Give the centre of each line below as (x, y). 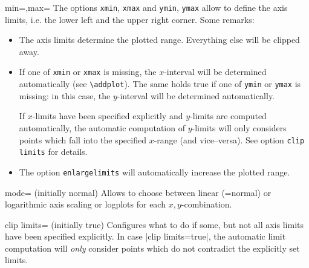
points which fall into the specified (83, 139)
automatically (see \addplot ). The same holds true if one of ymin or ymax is (160, 84)
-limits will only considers (239, 127)
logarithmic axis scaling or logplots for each (85, 204)
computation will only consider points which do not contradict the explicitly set (152, 248)
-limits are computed (228, 116)
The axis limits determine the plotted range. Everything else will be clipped (159, 40)
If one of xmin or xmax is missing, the (88, 72)
